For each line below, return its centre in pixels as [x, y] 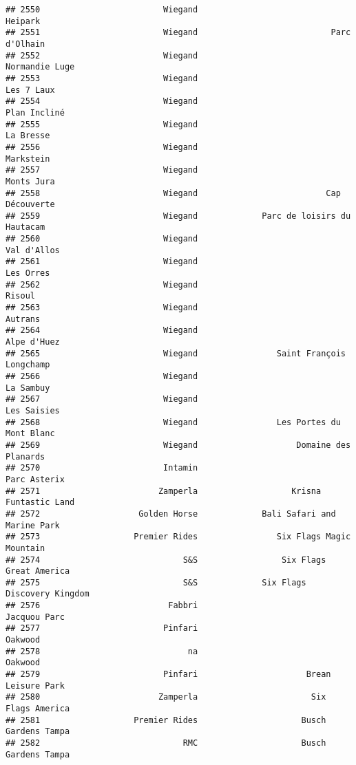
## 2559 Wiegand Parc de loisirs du [178, 216]
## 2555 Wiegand [102, 124]
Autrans [23, 319]
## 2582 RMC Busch [166, 743]
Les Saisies [33, 410]
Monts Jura [30, 181]
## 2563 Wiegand [102, 308]
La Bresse [28, 136]
